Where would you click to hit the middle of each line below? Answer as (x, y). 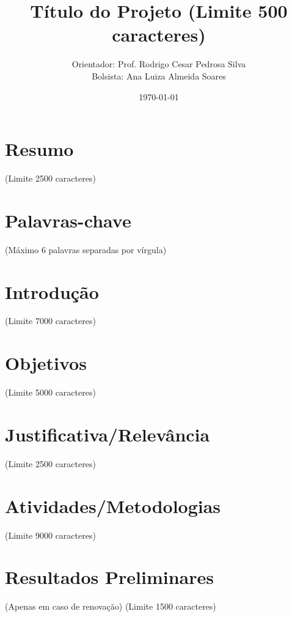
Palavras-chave (68, 220)
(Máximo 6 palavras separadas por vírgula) (86, 249)
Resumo (39, 149)
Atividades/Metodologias (113, 505)
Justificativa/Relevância (108, 434)
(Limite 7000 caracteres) (50, 321)
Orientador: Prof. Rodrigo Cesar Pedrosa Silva (159, 64)
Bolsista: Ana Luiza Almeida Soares (159, 76)
